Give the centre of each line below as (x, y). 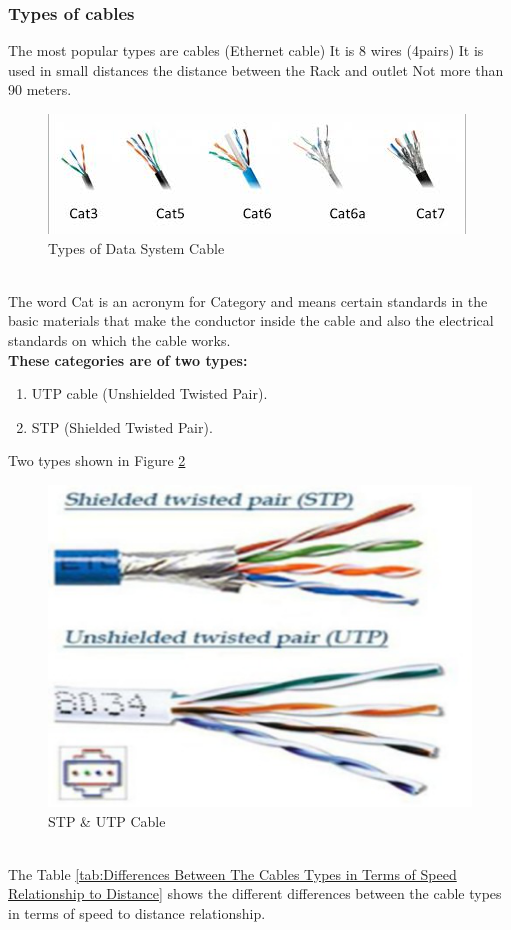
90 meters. (40, 89)
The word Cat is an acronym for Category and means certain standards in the (248, 300)
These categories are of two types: (128, 359)
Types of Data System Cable (136, 247)
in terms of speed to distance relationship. (137, 913)
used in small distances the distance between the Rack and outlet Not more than (256, 69)
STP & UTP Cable (107, 820)
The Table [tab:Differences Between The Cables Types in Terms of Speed (232, 873)
